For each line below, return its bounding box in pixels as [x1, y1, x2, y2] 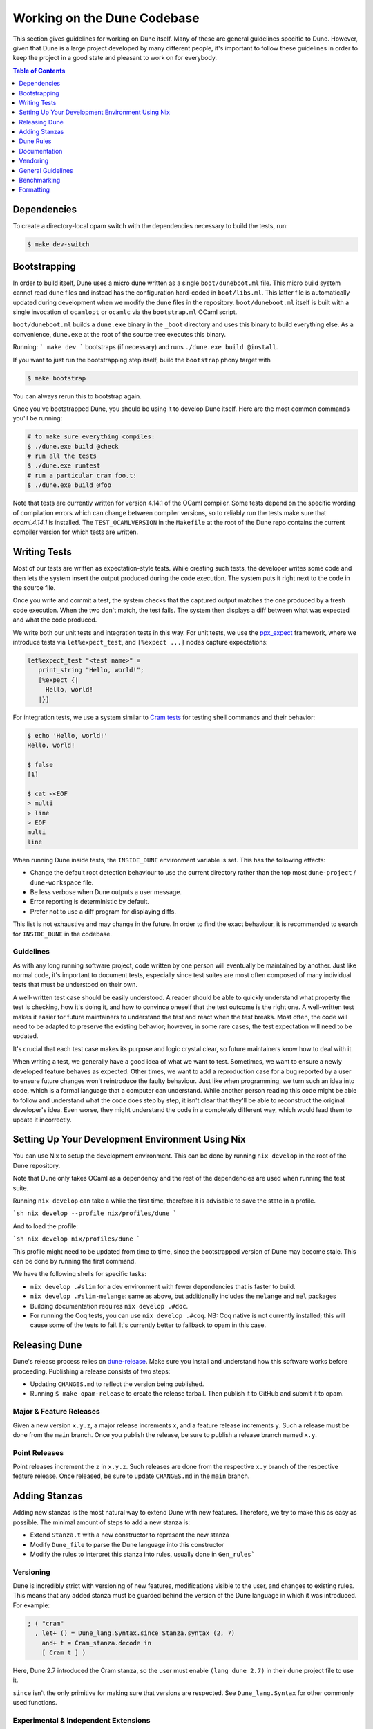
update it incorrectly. [12, 1116, 72, 1124]
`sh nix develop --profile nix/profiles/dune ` [12, 1210, 178, 1217]
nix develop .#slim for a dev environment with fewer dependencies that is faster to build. [30, 1282, 296, 1291]
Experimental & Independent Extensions [12, 1715, 151, 1725]
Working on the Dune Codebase [12, 10, 200, 26]
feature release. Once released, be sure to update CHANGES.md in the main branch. [12, 1472, 250, 1480]
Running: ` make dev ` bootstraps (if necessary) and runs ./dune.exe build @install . [12, 343, 278, 351]
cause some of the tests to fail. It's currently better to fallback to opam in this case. [30, 1321, 267, 1329]
